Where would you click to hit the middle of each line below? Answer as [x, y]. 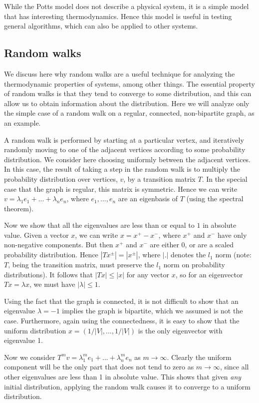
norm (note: [233, 255]
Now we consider [30, 357]
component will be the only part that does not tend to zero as [99, 367]
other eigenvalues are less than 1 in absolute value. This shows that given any [123, 377]
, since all [234, 367]
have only [232, 235]
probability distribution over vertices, [61, 178]
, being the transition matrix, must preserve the [81, 265]
